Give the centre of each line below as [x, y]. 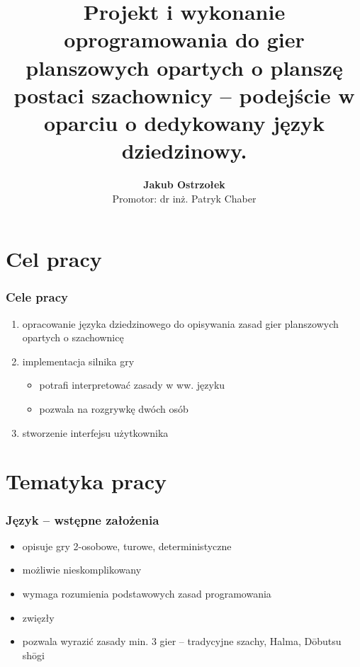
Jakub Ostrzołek [184, 184]
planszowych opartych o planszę [184, 67]
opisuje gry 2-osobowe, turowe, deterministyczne [127, 546]
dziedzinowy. [184, 150]
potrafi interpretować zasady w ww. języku [132, 385]
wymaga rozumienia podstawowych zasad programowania [147, 593]
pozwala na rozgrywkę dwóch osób [114, 409]
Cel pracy [54, 259]
